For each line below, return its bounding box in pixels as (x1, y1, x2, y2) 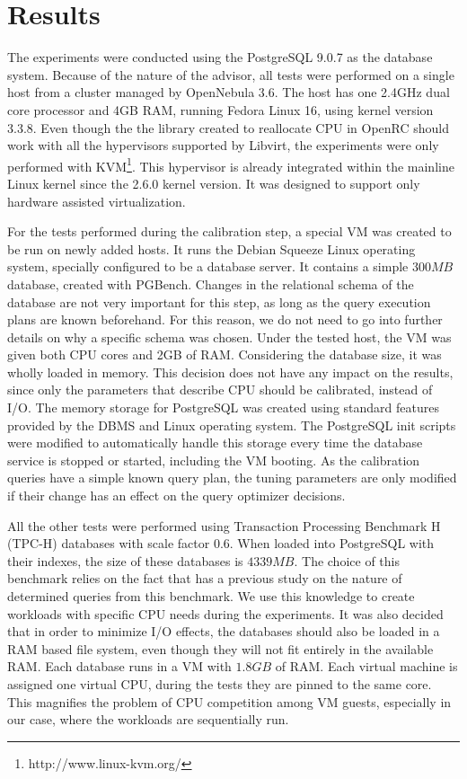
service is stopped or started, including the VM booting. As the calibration (7, 450, 420, 469)
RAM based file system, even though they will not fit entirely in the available (7, 639, 434, 658)
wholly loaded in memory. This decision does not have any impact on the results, (7, 362, 454, 381)
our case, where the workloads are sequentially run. (7, 710, 289, 729)
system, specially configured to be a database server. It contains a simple (7, 257, 409, 276)
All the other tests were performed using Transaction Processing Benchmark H (7, 516, 441, 535)
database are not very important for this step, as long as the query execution (7, 292, 431, 311)
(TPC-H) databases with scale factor (7, 534, 210, 553)
